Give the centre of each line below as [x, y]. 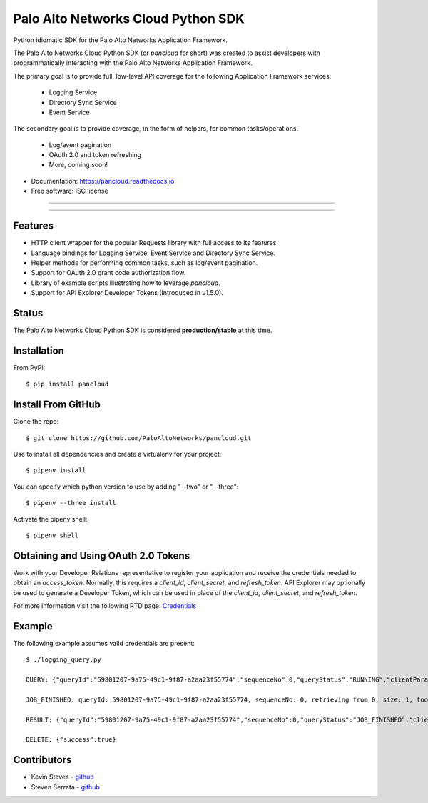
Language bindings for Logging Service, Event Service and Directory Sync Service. [153, 253]
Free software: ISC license [70, 191]
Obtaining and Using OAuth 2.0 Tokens [102, 555]
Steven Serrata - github [65, 787]
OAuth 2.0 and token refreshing [95, 155]
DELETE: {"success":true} [71, 740]
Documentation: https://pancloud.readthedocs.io [103, 181]
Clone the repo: [36, 422]
